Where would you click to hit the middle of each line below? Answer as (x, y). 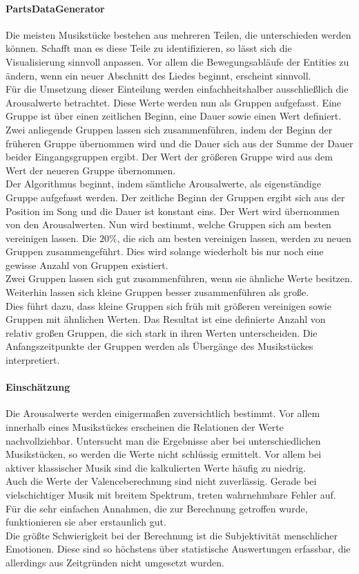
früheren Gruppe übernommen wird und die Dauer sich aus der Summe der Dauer (179, 143)
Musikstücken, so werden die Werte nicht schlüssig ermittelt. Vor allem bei (164, 454)
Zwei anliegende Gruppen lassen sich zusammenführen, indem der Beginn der (169, 129)
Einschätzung (38, 387)
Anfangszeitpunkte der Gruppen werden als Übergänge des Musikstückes (159, 346)
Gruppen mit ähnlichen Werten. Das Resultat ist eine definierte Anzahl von (166, 319)
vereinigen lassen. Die (51, 238)
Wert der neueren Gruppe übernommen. (91, 170)
